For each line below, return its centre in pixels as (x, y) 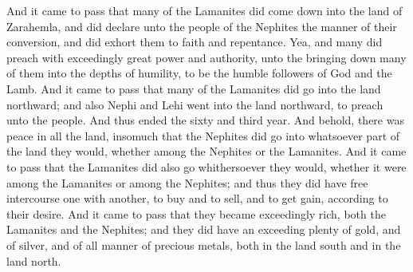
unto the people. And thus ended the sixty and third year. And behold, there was (205, 120)
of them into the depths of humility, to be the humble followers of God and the (199, 73)
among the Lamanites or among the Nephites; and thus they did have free (187, 182)
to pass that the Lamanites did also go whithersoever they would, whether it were (206, 166)
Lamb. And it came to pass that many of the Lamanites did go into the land (194, 88)
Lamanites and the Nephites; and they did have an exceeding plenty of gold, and (204, 229)
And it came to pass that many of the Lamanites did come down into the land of (205, 10)
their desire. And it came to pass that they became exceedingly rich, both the (196, 213)
